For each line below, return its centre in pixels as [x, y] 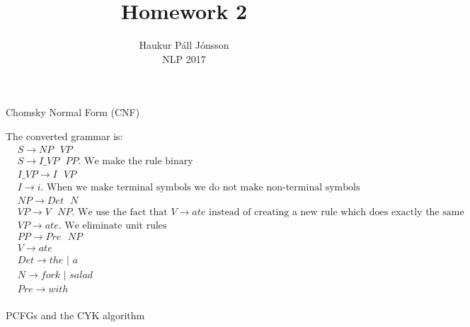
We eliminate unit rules [116, 225]
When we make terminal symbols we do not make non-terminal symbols [204, 187]
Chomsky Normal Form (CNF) [73, 112]
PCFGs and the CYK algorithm [75, 315]
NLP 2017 [184, 58]
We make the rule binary [139, 161]
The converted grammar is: [64, 136]
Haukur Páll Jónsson [184, 45]
